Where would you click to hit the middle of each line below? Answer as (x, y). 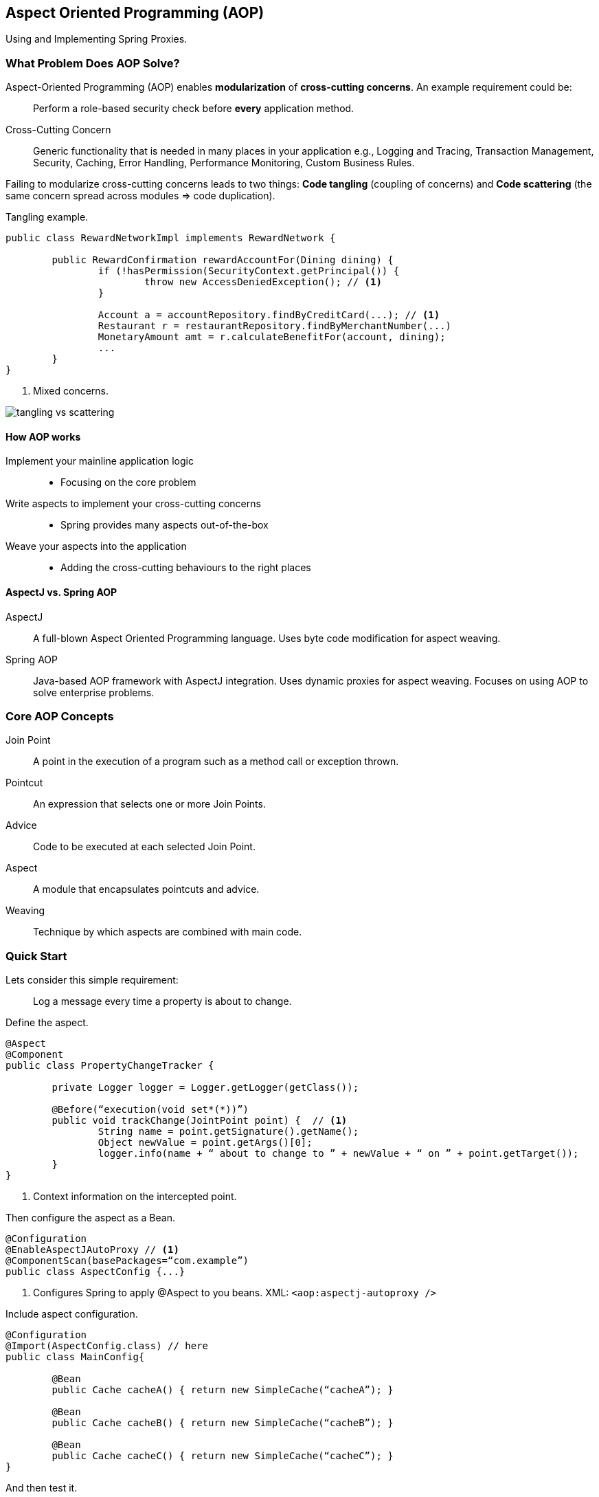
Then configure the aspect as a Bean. (90, 1218)
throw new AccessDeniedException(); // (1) (263, 282)
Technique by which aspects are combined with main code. (168, 932)
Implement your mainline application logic (100, 461)
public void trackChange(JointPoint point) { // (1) (200, 1121)
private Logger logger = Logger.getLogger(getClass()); (205, 1088)
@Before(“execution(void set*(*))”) (150, 1110)
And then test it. (42, 1488)
